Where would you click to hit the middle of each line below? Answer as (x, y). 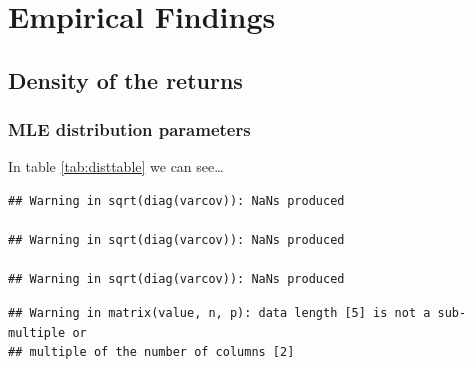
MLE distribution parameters (129, 129)
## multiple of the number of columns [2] (151, 352)
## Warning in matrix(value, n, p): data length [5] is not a (219, 312)
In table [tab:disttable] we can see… (116, 166)
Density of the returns (125, 79)
